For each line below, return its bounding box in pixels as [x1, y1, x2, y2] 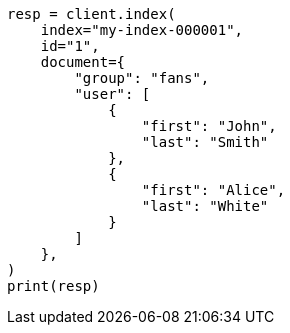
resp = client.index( [7, 6, 176, 22]
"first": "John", [141, 118, 277, 134]
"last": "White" [141, 198, 269, 214]
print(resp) [7, 278, 100, 294]
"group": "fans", [74, 70, 210, 86]
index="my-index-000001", [40, 22, 244, 38]
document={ [40, 54, 126, 70]
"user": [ [74, 86, 151, 102]
